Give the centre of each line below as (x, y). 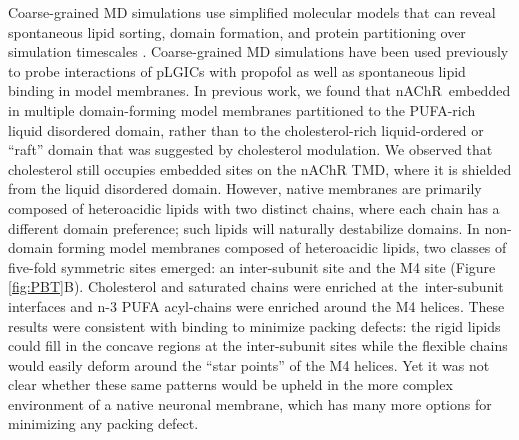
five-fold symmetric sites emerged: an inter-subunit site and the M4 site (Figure (252, 266)
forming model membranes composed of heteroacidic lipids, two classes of (282, 247)
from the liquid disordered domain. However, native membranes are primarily (245, 188)
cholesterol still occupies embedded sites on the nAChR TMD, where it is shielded (260, 168)
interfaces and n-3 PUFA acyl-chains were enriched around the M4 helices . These (256, 305)
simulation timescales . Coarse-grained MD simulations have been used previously (258, 51)
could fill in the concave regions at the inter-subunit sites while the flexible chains (258, 345)
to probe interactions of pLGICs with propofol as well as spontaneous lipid (237, 70)
